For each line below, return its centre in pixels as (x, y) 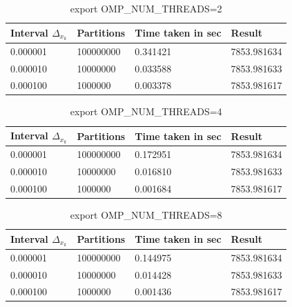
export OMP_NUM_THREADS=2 (146, 8)
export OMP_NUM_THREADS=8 (146, 214)
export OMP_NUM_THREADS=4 (146, 111)
